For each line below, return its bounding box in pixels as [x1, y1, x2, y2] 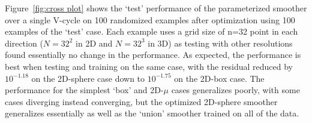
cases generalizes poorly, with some [171, 84, 300, 96]
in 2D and [76, 36, 113, 49]
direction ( [5, 36, 43, 49]
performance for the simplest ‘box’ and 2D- [5, 84, 164, 96]
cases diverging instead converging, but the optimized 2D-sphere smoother [5, 95, 278, 107]
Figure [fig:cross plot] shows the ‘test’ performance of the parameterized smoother [5, 2, 307, 14]
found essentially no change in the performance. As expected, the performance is [5, 48, 301, 61]
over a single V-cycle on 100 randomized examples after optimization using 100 [5, 13, 295, 26]
